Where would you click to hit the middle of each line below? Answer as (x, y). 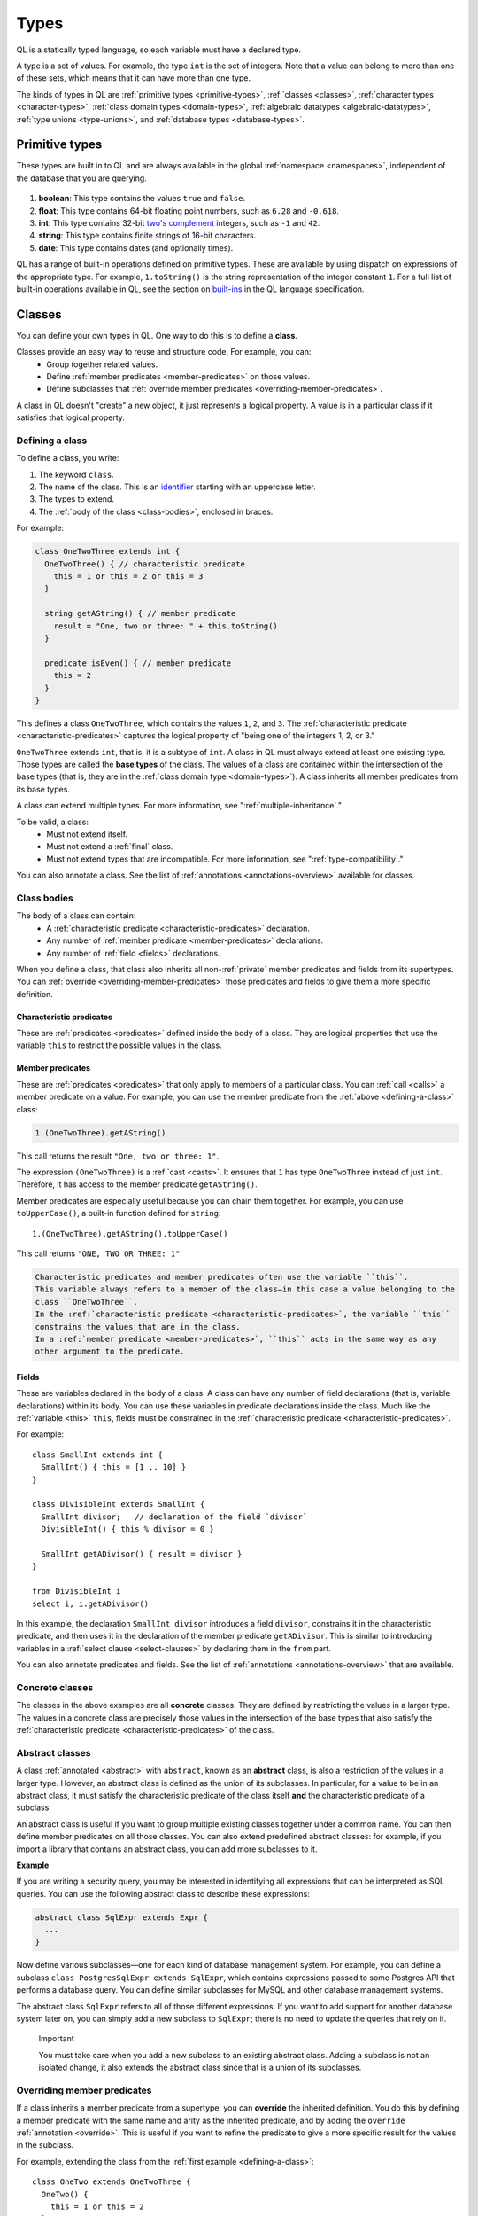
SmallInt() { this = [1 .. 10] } (114, 1467)
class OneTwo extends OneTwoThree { (112, 2182)
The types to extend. (77, 499)
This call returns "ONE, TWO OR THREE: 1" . (100, 1253)
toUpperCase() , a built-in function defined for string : (119, 1213)
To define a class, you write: (68, 458)
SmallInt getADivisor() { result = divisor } (142, 1554)
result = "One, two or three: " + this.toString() (166, 626)
